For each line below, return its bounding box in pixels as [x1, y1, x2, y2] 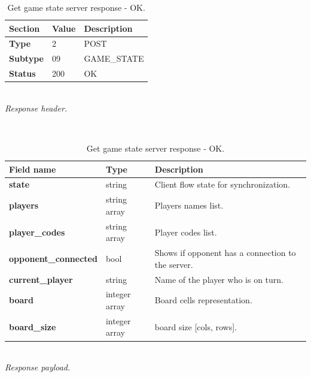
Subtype [9, 52, 44, 65]
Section [9, 22, 40, 34]
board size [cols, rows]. [154, 320, 237, 333]
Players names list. [154, 199, 224, 212]
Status [9, 67, 36, 80]
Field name [9, 162, 56, 175]
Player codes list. [154, 225, 217, 238]
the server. [154, 258, 193, 270]
